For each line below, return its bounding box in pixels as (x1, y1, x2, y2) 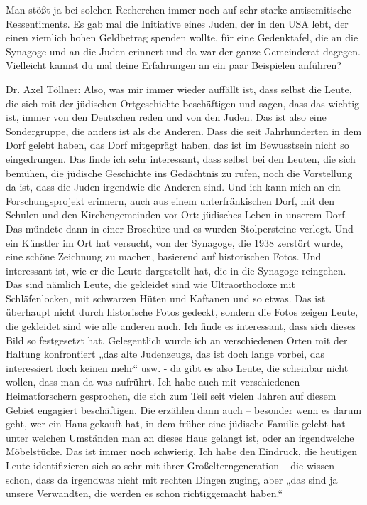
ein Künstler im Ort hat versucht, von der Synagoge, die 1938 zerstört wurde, (6, 235, 344, 250)
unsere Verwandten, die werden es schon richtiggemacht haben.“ (6, 486, 283, 501)
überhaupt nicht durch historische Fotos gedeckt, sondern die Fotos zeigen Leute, (6, 304, 358, 319)
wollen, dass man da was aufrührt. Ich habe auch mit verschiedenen (6, 374, 300, 389)
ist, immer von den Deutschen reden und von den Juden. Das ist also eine (6, 110, 327, 124)
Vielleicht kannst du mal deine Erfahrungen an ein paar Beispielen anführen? (6, 58, 341, 73)
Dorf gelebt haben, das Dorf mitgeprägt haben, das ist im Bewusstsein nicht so (6, 137, 349, 152)
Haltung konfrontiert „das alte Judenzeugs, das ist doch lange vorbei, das (6, 346, 325, 361)
